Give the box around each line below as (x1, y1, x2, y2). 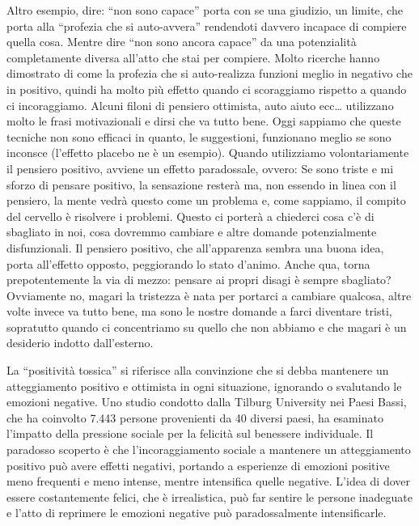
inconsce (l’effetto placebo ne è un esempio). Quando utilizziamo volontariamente (6, 144, 409, 161)
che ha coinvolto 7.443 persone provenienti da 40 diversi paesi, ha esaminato (6, 409, 383, 426)
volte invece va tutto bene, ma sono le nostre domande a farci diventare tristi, (6, 303, 392, 320)
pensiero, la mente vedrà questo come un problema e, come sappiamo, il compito (6, 192, 406, 209)
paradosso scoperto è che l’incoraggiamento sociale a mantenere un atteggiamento (6, 441, 411, 458)
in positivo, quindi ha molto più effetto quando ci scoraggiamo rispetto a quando (6, 80, 407, 97)
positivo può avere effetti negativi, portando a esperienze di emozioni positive (6, 456, 390, 473)
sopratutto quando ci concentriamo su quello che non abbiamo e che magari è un (6, 318, 407, 335)
